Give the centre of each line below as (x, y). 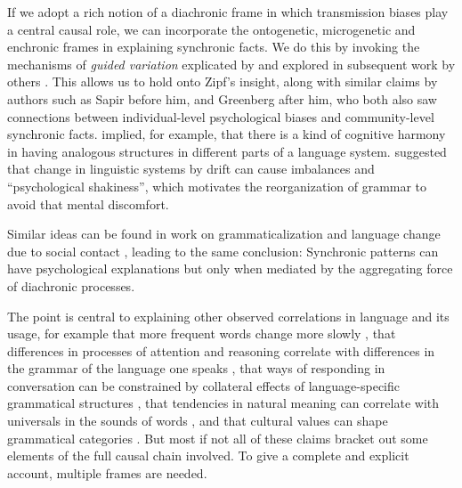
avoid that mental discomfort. (88, 203)
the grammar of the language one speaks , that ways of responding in (196, 368)
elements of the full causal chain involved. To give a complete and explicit (208, 455)
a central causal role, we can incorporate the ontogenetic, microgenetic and (211, 29)
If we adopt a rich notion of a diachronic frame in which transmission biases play (228, 12)
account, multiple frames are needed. (107, 472)
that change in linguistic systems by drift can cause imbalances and (191, 169)
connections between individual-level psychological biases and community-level (221, 116)
